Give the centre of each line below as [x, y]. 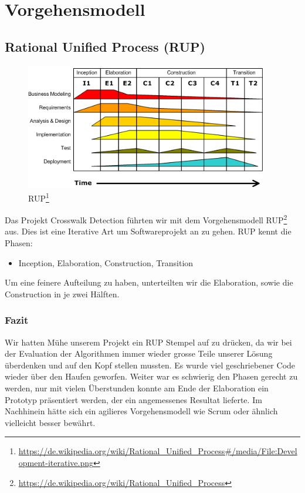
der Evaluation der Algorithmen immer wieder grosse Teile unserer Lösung [139, 353]
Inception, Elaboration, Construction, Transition [106, 262]
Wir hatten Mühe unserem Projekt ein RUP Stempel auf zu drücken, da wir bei [148, 342]
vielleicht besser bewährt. [50, 422]
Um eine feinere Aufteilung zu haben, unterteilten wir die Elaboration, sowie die [149, 282]
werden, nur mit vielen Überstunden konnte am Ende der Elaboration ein [137, 388]
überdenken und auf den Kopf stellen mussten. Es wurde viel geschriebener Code [150, 365]
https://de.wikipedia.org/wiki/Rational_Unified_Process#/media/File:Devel [158, 451]
